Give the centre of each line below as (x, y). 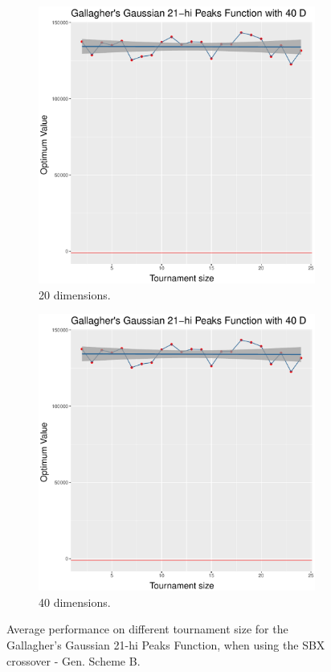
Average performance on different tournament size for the (147, 629)
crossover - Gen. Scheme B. (74, 660)
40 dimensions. (75, 602)
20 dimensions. (75, 294)
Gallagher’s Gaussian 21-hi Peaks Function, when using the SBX (166, 644)
